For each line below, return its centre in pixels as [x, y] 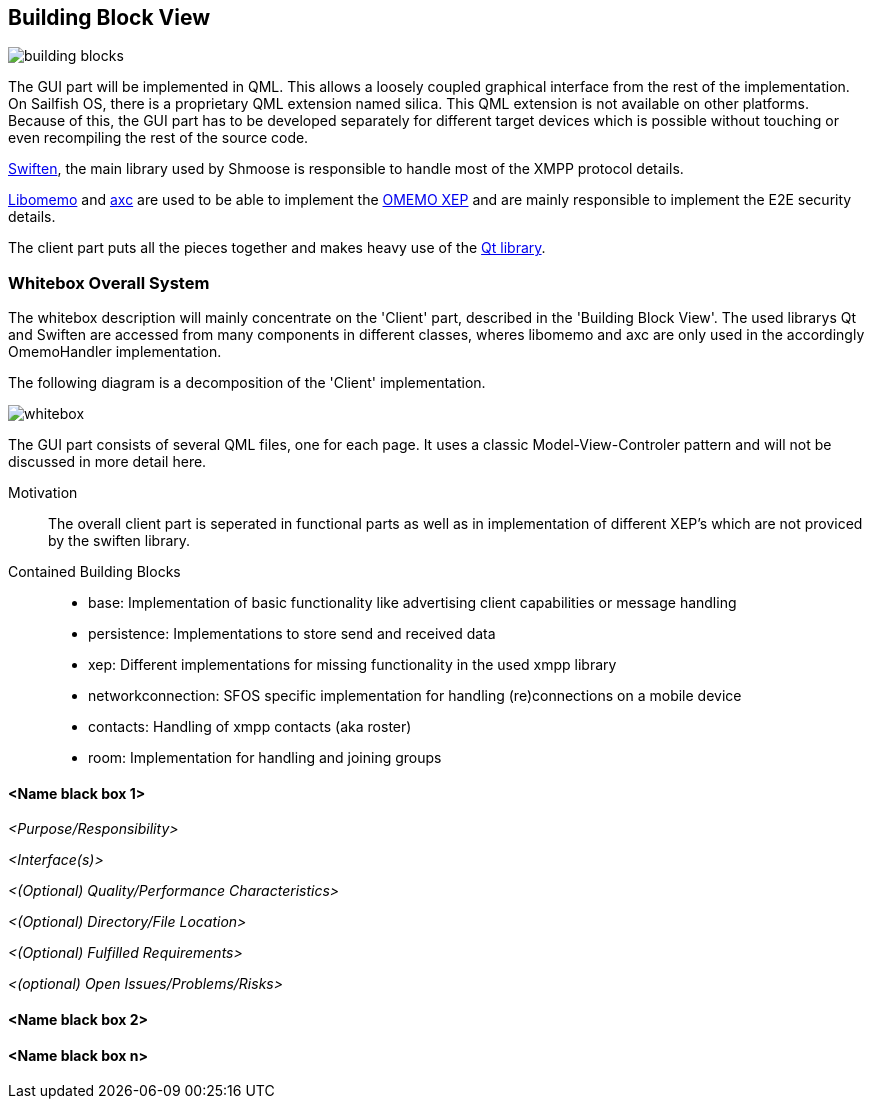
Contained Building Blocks [94, 572]
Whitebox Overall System [109, 282]
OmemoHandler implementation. [115, 352]
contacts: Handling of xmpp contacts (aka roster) [250, 727]
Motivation [43, 493]
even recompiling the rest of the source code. [158, 138]
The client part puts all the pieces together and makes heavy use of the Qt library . [277, 248]
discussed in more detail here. [107, 462]
